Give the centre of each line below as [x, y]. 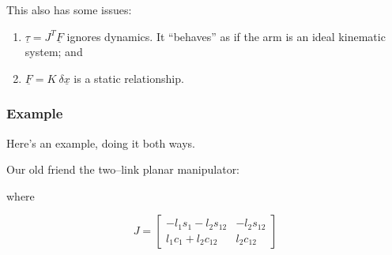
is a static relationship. [129, 78]
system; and [54, 52]
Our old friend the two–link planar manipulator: [123, 169]
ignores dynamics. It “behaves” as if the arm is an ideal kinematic [226, 36]
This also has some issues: [69, 9]
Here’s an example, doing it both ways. [101, 142]
